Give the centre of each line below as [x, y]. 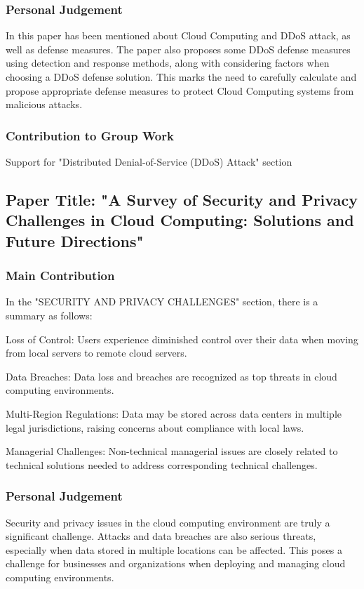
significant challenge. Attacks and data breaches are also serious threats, [161, 536]
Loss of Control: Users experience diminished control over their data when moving [182, 339]
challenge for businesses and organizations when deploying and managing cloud [176, 563]
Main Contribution [60, 276]
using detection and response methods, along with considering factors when [168, 63]
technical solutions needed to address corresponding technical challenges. [162, 464]
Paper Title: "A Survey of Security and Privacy [182, 199]
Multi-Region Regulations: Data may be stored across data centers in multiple [174, 413]
